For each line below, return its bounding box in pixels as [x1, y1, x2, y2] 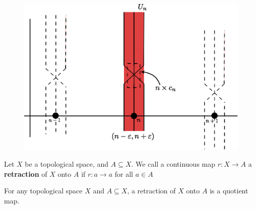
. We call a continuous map [131, 159, 216, 169]
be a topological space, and [25, 159, 109, 169]
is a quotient [210, 185, 248, 196]
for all [114, 168, 133, 179]
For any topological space [4, 185, 83, 196]
